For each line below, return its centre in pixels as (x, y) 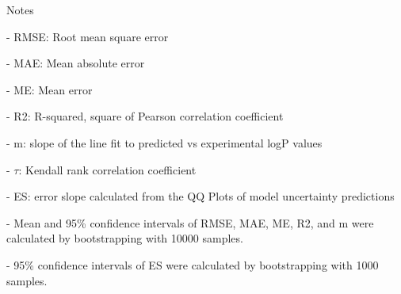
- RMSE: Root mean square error (88, 36)
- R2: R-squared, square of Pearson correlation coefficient (145, 116)
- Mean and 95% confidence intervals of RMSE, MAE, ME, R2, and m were (190, 222)
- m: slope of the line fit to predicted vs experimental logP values (164, 142)
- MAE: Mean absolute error (76, 63)
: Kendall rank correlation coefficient (107, 169)
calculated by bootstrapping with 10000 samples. (125, 238)
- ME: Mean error (50, 89)
